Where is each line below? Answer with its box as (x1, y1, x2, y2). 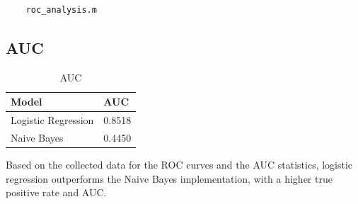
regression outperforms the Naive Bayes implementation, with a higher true (6, 171, 333, 186)
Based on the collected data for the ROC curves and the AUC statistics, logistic (6, 157, 353, 172)
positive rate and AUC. (6, 185, 107, 200)
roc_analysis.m (25, 5, 97, 15)
